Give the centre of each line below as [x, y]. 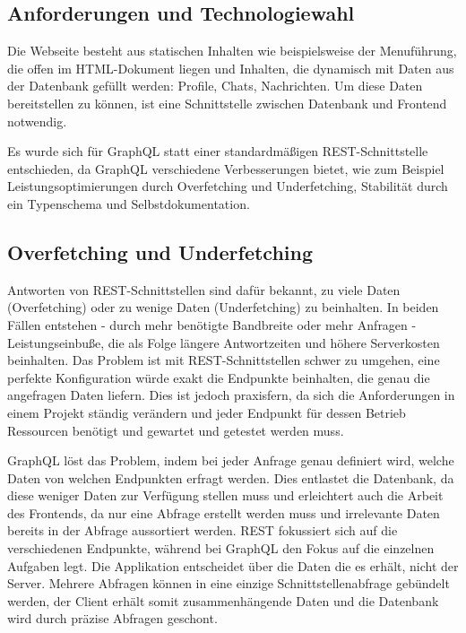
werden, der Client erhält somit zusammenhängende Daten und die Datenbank [223, 600]
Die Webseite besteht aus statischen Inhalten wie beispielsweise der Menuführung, [232, 51]
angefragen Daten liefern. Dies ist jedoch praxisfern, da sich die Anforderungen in [231, 395]
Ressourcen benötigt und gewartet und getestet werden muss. [176, 430]
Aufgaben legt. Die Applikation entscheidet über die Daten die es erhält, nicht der [233, 565]
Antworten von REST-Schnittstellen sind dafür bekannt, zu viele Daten [204, 289]
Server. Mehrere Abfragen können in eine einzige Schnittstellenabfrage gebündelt [229, 583]
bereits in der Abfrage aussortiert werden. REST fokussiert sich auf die [203, 530]
